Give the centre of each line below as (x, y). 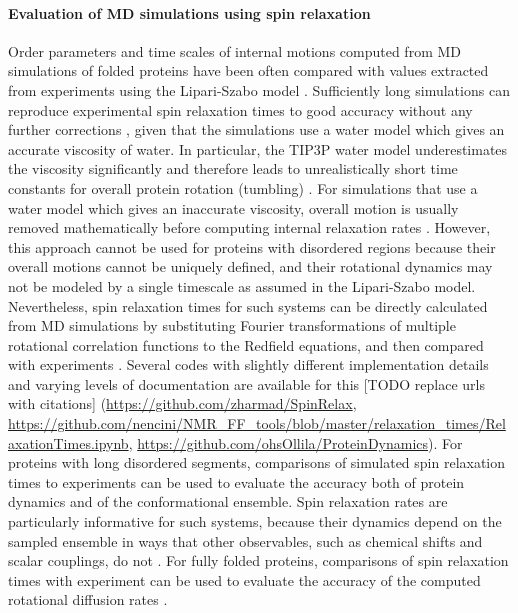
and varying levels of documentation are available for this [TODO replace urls (247, 383)
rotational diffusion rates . (88, 599)
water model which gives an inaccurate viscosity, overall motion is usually (233, 207)
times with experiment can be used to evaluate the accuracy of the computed (244, 579)
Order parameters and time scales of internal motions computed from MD (234, 50)
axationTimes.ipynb (68, 442)
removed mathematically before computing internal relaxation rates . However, (249, 227)
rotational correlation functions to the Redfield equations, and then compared (246, 344)
